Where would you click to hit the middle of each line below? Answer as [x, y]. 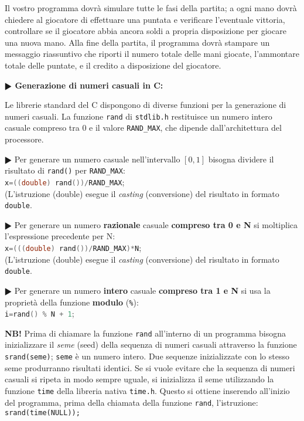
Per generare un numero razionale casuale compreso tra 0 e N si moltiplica [156, 224]
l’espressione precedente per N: [60, 236]
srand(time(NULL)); [42, 413]
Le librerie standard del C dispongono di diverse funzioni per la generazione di [146, 105]
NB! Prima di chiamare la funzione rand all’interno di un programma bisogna [146, 333]
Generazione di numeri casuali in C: [89, 85]
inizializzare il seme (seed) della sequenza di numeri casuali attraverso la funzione [151, 344]
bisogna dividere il [241, 159]
